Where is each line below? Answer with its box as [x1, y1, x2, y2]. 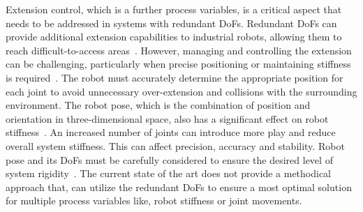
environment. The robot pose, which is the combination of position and [6, 98, 311, 112]
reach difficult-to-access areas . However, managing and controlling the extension [6, 43, 352, 57]
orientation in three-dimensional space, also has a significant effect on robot [6, 111, 329, 126]
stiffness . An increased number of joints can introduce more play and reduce [6, 125, 336, 139]
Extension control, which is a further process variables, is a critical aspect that [6, 2, 342, 16]
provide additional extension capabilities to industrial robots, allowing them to [6, 29, 342, 44]
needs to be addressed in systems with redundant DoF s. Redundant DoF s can [6, 15, 337, 30]
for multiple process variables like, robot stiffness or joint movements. [6, 193, 302, 208]
